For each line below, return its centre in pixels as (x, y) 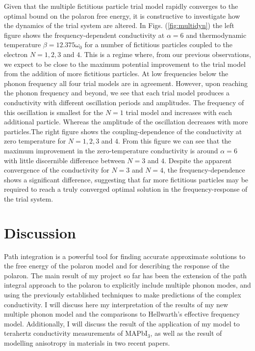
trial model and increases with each (179, 112)
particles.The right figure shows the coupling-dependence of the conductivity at (123, 131)
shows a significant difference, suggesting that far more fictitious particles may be (126, 179)
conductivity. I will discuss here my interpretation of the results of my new (116, 304)
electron (16, 54)
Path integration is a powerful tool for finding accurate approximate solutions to (125, 256)
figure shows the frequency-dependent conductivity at (84, 35)
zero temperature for (35, 141)
